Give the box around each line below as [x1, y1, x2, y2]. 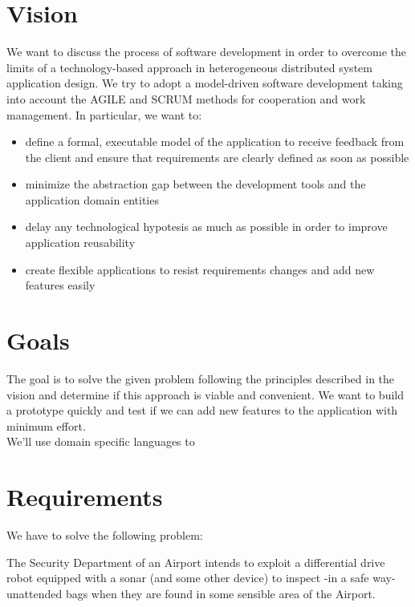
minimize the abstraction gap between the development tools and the [25, 176, 366, 192]
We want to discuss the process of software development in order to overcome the [6, 43, 406, 60]
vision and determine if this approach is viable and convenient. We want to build [6, 386, 405, 403]
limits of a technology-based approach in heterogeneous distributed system [6, 59, 372, 75]
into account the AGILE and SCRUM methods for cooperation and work [6, 90, 366, 107]
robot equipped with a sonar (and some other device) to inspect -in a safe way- [6, 569, 396, 586]
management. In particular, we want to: [6, 106, 202, 123]
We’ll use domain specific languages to [6, 433, 195, 450]
